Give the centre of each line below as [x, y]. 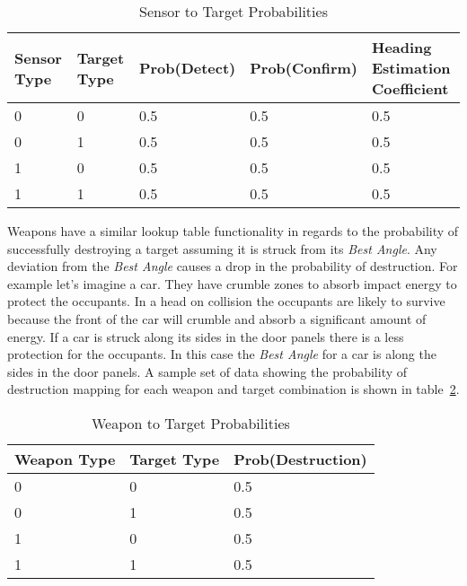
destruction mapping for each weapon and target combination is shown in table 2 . [233, 389]
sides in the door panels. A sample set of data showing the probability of [207, 371]
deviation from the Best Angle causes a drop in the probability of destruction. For [233, 266]
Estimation [411, 68]
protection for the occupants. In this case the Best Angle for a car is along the [222, 354]
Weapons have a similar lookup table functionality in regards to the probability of [233, 231]
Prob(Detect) [187, 68]
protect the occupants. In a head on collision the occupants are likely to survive [226, 301]
